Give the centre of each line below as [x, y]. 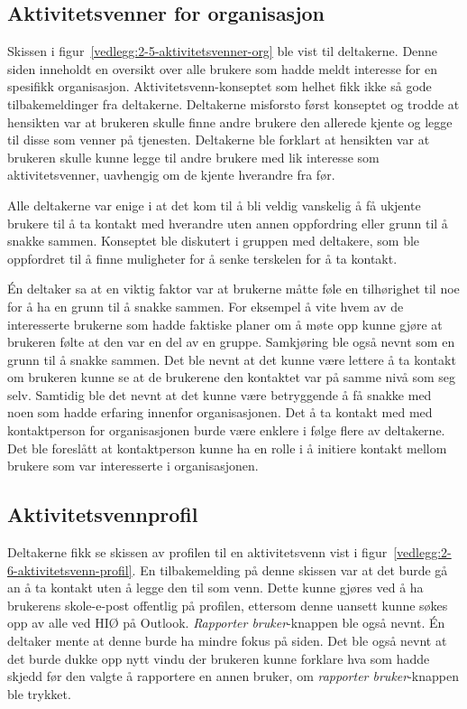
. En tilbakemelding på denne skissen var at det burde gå [290, 569]
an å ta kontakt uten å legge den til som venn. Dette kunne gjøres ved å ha [215, 588]
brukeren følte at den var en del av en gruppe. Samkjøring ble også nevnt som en [231, 342]
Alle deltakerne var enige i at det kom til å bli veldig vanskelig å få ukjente [214, 205]
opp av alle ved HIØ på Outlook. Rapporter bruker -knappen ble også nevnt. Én [226, 623]
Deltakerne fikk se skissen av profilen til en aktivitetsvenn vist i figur [197, 552]
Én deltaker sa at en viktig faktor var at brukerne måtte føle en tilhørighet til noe [233, 289]
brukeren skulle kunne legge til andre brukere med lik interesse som [193, 157]
